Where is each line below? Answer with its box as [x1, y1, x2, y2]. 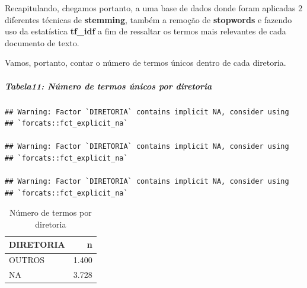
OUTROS [9, 254, 45, 266]
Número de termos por [9, 206, 92, 219]
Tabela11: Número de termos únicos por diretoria [5, 79, 212, 92]
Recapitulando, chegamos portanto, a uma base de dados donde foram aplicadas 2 [5, 2, 303, 14]
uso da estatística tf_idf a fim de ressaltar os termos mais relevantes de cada [5, 25, 286, 37]
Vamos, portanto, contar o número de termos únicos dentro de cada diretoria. [5, 56, 286, 69]
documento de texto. [5, 36, 79, 49]
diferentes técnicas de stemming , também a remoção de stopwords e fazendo [5, 13, 292, 25]
